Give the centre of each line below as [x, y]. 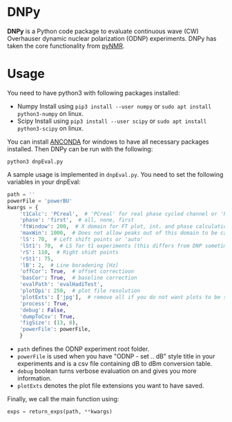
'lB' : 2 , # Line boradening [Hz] [69, 265]
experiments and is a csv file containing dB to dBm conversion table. [115, 364]
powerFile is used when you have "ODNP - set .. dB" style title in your [116, 356]
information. [34, 378]
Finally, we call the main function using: [63, 399]
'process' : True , [45, 304]
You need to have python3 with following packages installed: [94, 93]
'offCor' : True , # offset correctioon [77, 271]
